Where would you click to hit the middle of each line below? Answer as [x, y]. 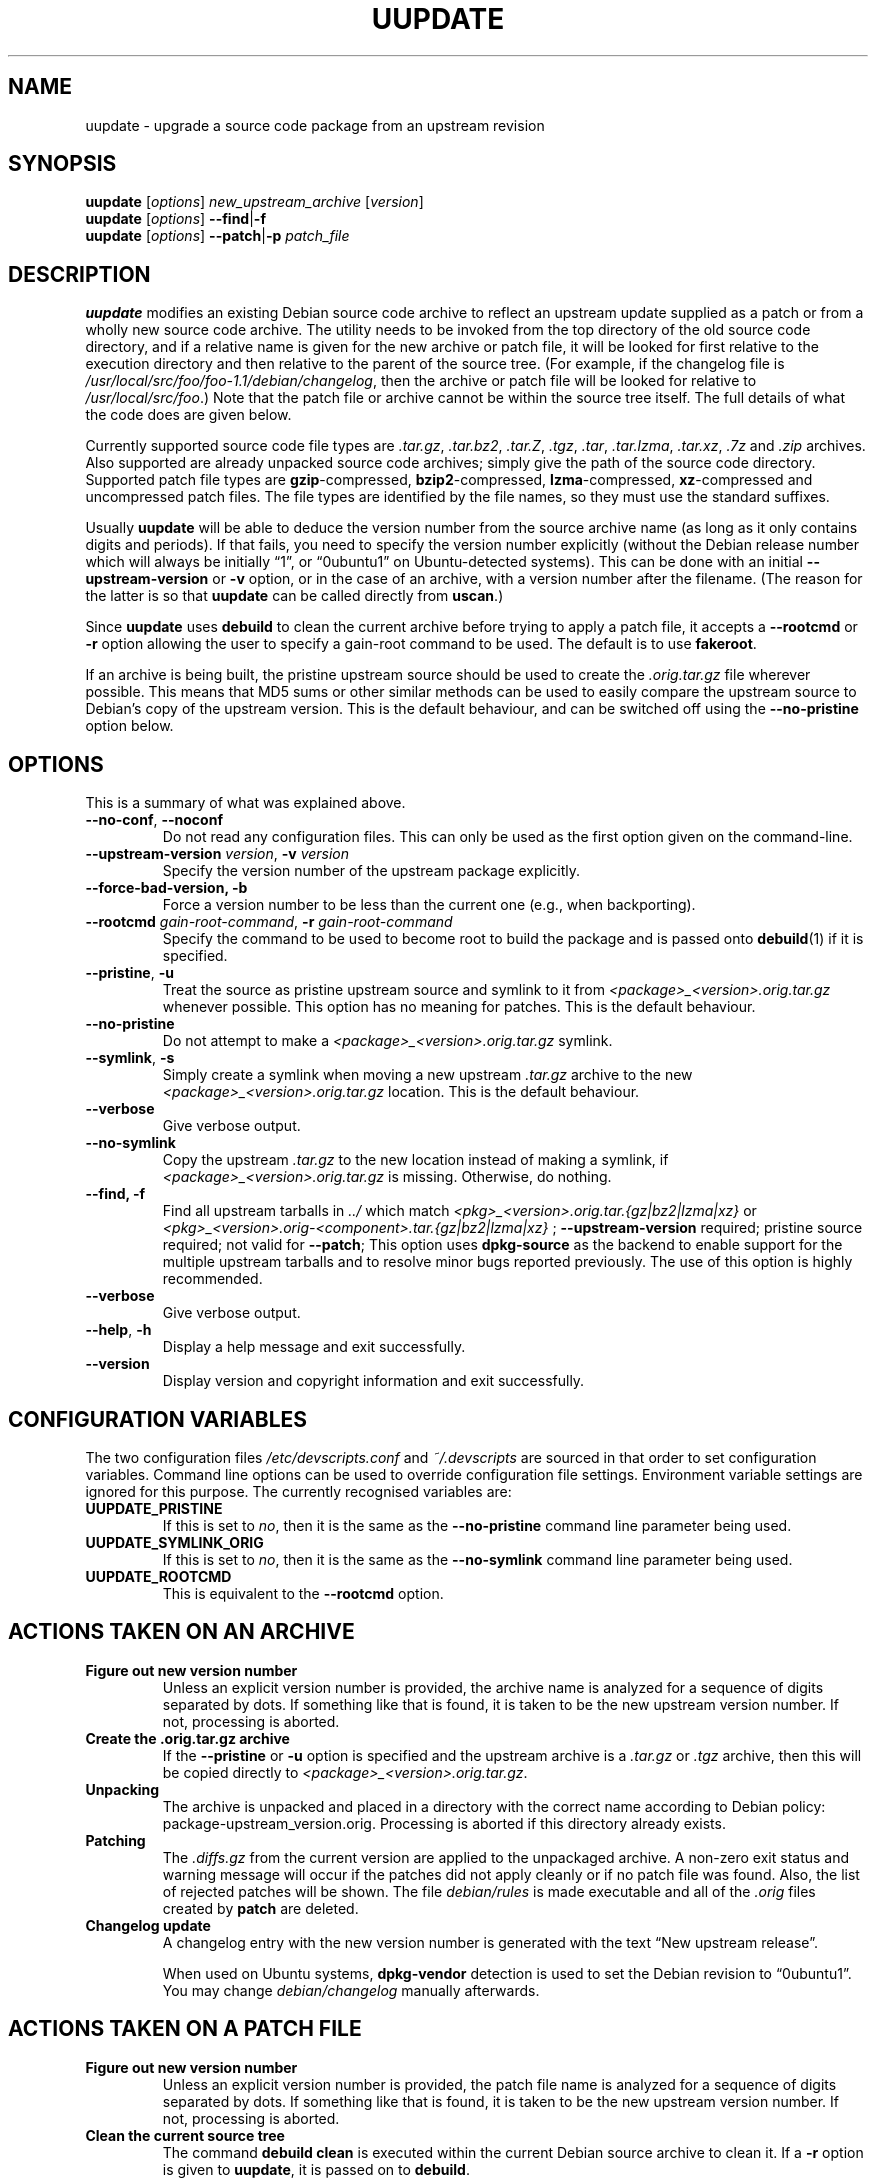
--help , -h [118, 1330]
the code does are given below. [188, 415]
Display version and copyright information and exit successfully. [373, 1381]
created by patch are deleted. [260, 1908]
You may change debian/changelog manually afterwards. [351, 1990]
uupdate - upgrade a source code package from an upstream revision [315, 125]
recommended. [212, 1279]
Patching [115, 1840]
